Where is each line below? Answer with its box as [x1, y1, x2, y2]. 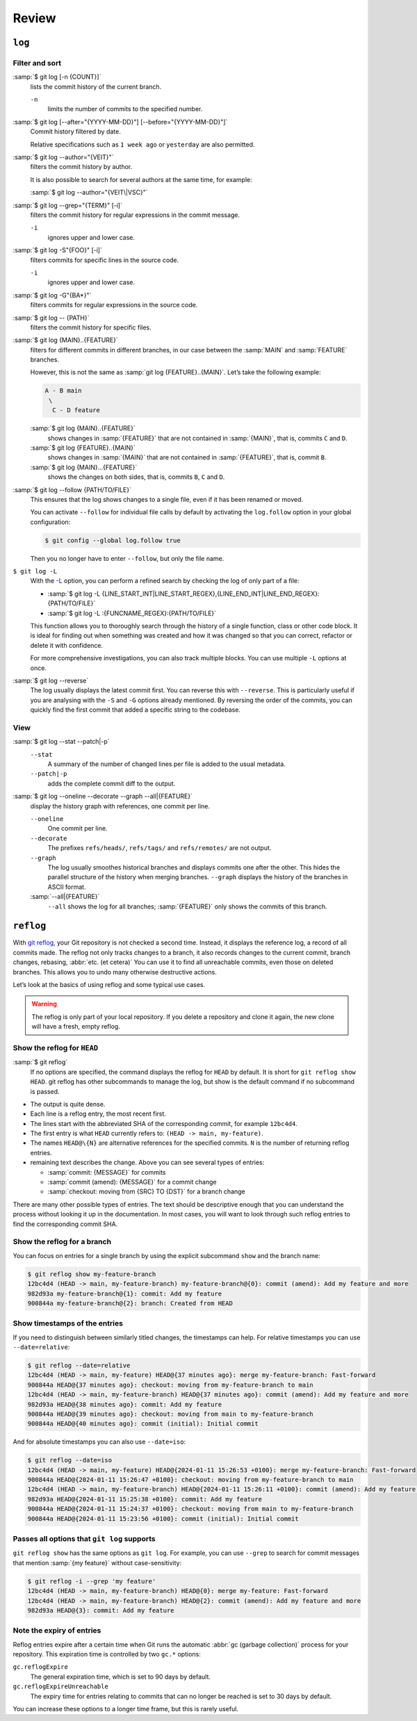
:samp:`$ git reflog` [13, 1058, 68, 1066]
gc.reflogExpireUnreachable [13, 1683, 109, 1690]
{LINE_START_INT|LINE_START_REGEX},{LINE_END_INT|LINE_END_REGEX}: [101, 589, 320, 598]
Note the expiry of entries [13, 1626, 101, 1636]
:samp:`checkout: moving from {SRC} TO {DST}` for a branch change [47, 1187, 246, 1196]
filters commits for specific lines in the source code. [30, 256, 179, 264]
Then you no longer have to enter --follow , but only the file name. [30, 554, 224, 562]
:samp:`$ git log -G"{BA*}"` [13, 291, 92, 299]
